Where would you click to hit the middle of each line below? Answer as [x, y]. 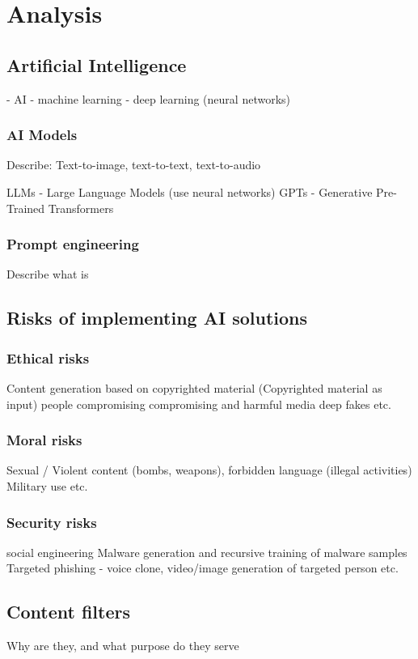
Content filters [68, 612]
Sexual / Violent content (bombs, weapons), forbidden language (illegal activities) [209, 470]
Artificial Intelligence [97, 64]
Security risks [52, 522]
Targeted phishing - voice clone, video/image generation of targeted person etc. [203, 568]
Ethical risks [48, 357]
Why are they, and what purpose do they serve [123, 646]
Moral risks [44, 440]
